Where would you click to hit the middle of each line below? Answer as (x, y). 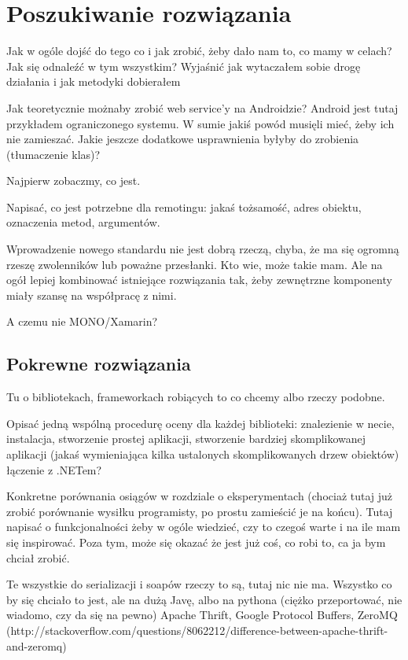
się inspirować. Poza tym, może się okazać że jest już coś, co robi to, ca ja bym (196, 542)
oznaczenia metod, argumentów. (83, 222)
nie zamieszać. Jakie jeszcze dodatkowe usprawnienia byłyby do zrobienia (183, 139)
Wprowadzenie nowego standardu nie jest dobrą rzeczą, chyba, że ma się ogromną (203, 249)
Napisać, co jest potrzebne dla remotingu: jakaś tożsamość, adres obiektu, (184, 206)
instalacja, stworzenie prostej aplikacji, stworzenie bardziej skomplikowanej (186, 439)
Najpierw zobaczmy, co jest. (74, 181)
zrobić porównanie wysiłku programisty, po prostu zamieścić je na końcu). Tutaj (200, 511)
